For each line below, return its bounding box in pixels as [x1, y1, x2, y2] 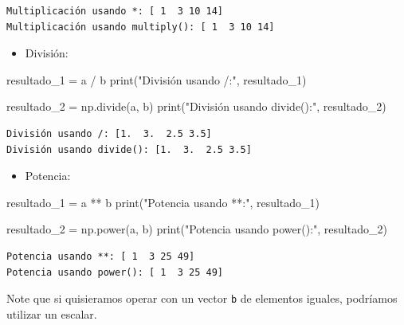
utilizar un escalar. [6, 305, 97, 322]
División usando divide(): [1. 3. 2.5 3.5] [6, 143, 252, 155]
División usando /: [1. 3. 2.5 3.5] [6, 127, 212, 139]
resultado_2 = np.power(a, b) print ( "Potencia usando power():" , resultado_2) [6, 221, 387, 237]
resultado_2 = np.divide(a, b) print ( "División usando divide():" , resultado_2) [6, 98, 386, 115]
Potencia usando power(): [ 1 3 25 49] [6, 266, 224, 278]
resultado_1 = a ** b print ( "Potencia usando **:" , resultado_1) [6, 194, 320, 210]
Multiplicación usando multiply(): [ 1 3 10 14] [6, 21, 275, 33]
